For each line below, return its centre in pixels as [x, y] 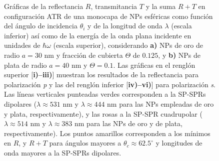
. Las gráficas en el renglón [154, 65]
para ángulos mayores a [85, 143]
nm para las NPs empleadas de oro [160, 103]
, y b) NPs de [179, 55]
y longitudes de [179, 143]
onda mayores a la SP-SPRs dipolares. [63, 152]
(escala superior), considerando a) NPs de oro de [128, 45]
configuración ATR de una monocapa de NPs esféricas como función [108, 16]
